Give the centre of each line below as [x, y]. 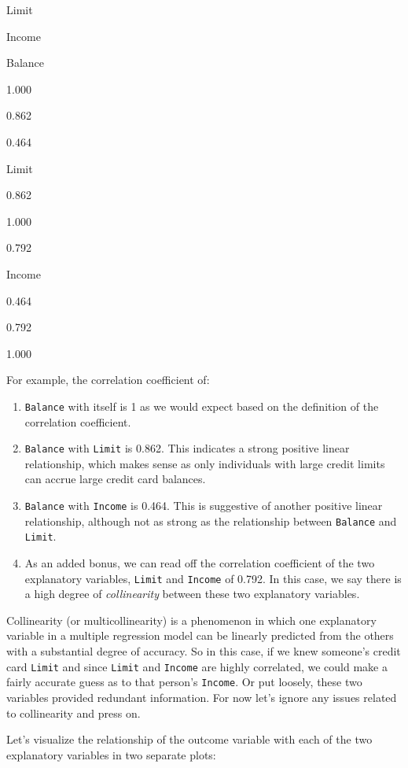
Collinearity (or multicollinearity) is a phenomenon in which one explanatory [191, 620]
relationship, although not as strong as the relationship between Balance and [211, 521]
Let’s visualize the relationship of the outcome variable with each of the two [189, 739]
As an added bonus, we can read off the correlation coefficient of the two [200, 562]
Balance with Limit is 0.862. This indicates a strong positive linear [187, 448]
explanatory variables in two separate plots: [111, 754]
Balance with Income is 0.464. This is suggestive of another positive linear [204, 505]
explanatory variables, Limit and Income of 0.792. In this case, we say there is [213, 578]
